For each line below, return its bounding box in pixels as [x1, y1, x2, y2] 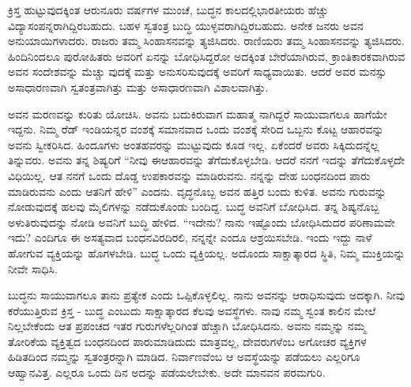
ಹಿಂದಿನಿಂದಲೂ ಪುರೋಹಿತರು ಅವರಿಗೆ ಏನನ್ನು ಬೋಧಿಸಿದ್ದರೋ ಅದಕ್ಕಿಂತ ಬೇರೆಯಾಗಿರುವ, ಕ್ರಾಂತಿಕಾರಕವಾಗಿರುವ [8, 47, 405, 64]
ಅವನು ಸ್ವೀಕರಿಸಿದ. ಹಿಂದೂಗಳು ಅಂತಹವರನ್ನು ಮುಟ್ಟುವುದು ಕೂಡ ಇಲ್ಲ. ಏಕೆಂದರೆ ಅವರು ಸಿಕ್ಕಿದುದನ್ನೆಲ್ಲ [8, 136, 379, 152]
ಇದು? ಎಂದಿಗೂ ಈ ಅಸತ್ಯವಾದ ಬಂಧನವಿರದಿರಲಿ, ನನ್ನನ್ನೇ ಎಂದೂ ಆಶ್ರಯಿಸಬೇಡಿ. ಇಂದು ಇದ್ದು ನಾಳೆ [8, 229, 372, 246]
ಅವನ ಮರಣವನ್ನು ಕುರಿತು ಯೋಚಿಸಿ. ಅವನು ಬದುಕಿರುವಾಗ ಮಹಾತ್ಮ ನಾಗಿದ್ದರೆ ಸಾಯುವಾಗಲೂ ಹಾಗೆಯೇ [8, 105, 387, 122]
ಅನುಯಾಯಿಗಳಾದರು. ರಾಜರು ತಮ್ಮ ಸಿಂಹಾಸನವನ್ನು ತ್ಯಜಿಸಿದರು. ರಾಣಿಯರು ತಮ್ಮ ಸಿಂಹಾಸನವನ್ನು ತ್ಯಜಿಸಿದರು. [8, 32, 405, 49]
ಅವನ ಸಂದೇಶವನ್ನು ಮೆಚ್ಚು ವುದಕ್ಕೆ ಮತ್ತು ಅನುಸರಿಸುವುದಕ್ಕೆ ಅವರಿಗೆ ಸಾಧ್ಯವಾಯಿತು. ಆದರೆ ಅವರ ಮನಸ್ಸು [8, 63, 386, 80]
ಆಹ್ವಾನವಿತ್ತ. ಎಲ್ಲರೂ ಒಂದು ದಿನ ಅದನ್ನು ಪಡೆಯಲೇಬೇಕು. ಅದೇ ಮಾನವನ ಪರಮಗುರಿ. [8, 364, 326, 381]
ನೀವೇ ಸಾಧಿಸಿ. [8, 260, 58, 276]
